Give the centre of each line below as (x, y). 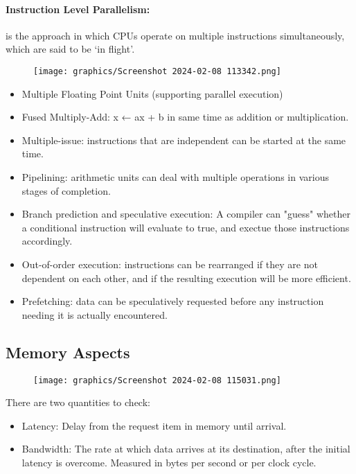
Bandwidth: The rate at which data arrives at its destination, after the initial (186, 449)
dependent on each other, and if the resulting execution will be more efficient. (186, 278)
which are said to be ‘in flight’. (70, 49)
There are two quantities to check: (78, 402)
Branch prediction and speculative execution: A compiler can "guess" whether (186, 214)
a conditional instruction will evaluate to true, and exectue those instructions (186, 227)
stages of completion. (66, 190)
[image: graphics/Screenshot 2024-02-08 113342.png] (157, 71)
